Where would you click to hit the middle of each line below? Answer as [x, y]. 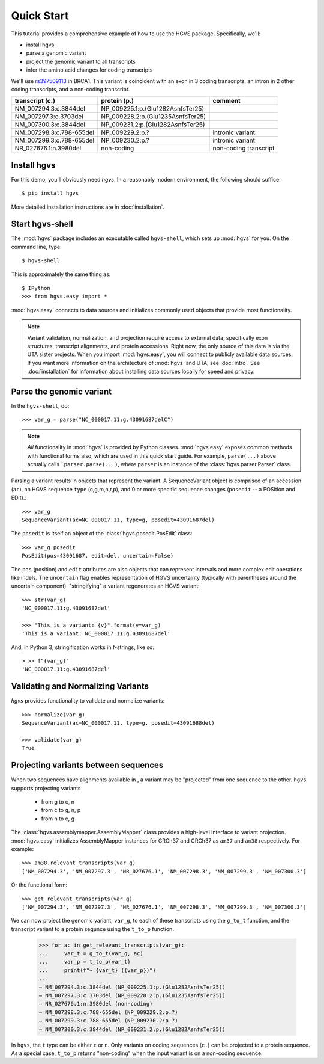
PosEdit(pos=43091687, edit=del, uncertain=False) [98, 556]
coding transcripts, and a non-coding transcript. [70, 89]
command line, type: [37, 247]
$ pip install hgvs [50, 193]
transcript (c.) [35, 101]
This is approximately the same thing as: [61, 274]
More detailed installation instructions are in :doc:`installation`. [88, 207]
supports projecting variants [46, 788]
